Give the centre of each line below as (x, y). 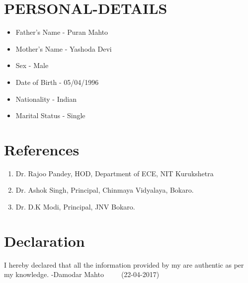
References (42, 149)
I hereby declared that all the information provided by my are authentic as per (124, 264)
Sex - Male (32, 65)
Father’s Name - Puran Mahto (62, 32)
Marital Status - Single (50, 115)
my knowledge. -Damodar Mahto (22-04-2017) (82, 274)
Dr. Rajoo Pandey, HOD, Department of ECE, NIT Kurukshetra (115, 173)
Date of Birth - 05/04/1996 (57, 82)
